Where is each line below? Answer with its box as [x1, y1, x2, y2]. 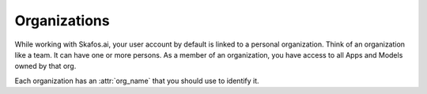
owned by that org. [14, 62, 77, 71]
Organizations [14, 12, 110, 29]
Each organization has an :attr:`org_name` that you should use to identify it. [14, 76, 260, 85]
